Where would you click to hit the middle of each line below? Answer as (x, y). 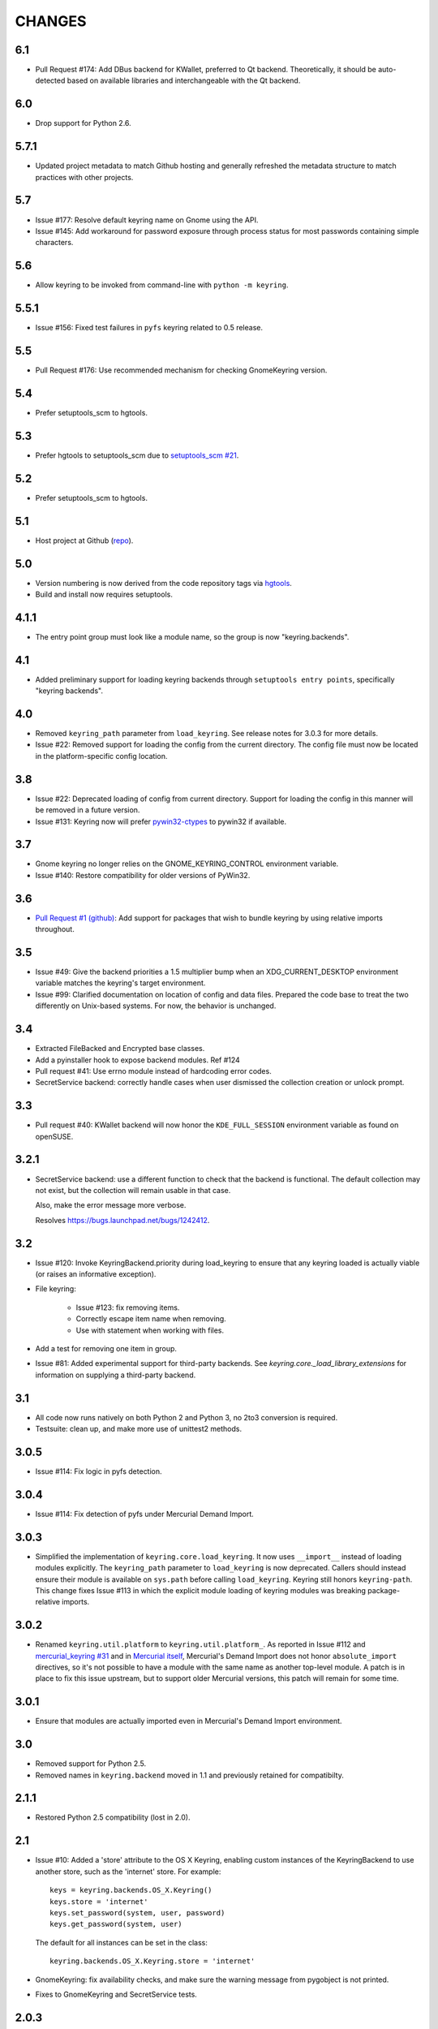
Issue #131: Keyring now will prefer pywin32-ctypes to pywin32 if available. (161, 821)
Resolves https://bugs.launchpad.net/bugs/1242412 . (122, 1220)
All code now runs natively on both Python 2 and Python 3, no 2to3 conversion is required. (187, 1417)
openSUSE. (54, 1136)
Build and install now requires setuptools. (104, 594)
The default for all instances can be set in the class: (122, 1942)
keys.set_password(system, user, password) (137, 1913)
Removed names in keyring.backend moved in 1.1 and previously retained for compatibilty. (189, 1775)
